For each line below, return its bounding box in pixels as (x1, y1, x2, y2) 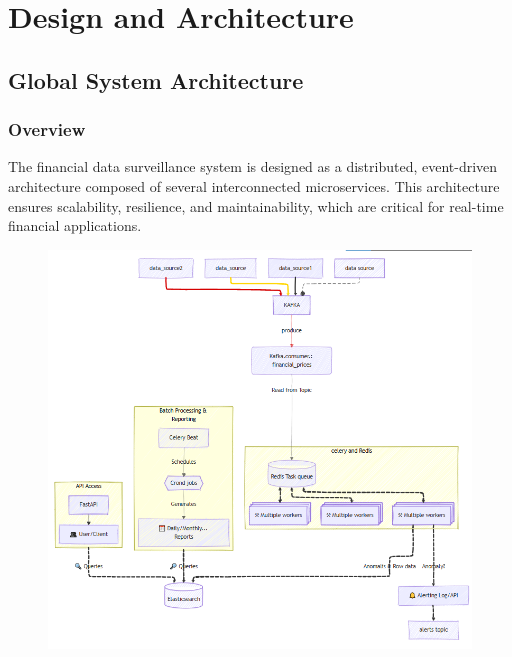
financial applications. (8, 215, 142, 236)
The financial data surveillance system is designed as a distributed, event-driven (8, 156, 498, 177)
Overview (8, 117, 86, 142)
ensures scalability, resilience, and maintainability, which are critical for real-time (8, 195, 504, 216)
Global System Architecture (8, 64, 304, 95)
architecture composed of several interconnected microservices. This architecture (8, 175, 500, 196)
